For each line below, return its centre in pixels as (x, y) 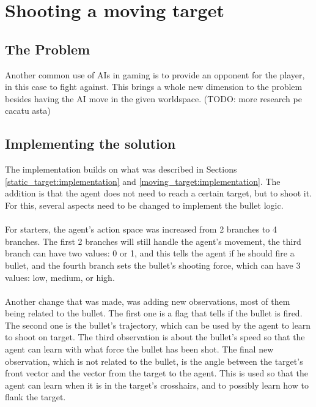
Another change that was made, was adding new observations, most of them (148, 301)
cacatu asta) (28, 110)
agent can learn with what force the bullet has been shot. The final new (139, 349)
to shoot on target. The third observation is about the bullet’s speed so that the (155, 337)
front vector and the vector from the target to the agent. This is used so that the (156, 373)
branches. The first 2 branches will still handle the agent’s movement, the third (153, 241)
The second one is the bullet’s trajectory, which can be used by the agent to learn (158, 325)
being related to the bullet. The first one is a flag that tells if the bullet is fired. (154, 313)
